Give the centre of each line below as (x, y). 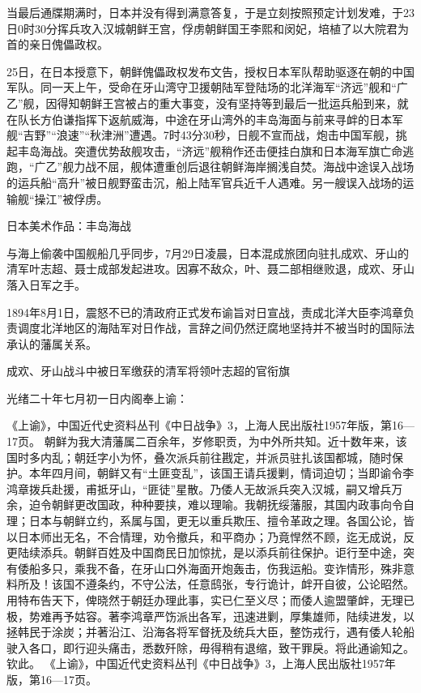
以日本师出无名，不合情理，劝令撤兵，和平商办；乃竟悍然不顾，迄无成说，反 (210, 536)
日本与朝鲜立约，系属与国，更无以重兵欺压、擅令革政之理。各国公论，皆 (221, 521)
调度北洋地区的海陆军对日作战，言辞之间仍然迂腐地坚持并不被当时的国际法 (216, 328)
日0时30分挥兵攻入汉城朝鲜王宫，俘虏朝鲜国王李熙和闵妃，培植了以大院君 (202, 28)
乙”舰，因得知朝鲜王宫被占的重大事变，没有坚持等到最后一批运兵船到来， (202, 103)
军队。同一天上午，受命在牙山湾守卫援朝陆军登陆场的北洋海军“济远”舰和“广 (207, 87)
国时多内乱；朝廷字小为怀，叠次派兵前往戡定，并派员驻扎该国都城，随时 (199, 457)
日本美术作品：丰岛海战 (69, 226)
